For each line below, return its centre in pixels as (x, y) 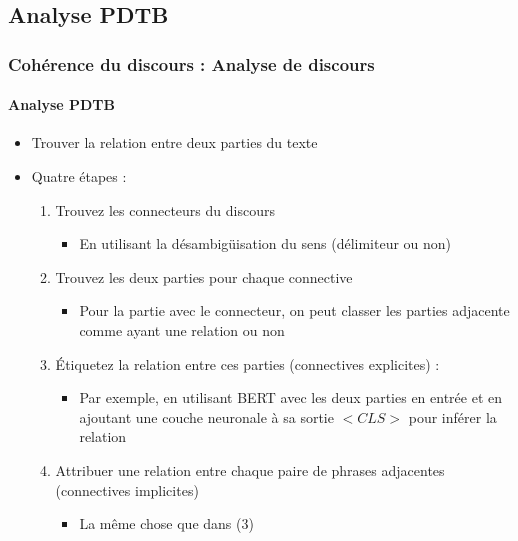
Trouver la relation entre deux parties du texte (174, 142)
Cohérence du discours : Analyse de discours (191, 63)
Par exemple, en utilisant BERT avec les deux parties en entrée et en (291, 397)
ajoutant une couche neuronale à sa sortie (206, 416)
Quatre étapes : (79, 176)
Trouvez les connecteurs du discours (165, 209)
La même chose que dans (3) (166, 523)
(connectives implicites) (127, 489)
